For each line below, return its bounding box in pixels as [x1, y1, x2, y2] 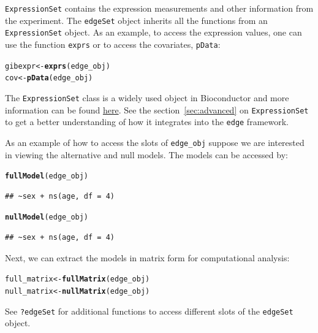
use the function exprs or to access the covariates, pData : [5, 37, 221, 50]
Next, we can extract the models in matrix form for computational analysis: [5, 251, 290, 264]
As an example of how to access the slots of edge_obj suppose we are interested [5, 136, 305, 148]
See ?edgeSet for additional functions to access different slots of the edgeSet [5, 304, 293, 317]
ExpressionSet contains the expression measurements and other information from [5, 2, 314, 14]
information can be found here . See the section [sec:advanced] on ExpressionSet [5, 103, 309, 116]
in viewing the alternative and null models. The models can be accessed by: [5, 148, 288, 161]
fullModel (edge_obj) [5, 172, 89, 181]
